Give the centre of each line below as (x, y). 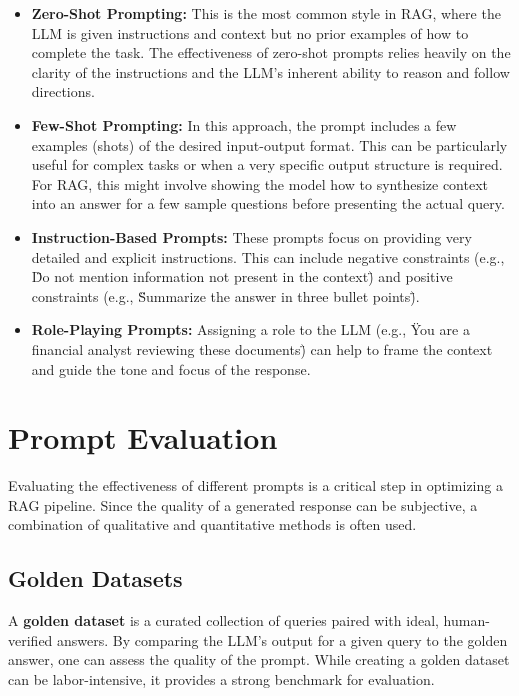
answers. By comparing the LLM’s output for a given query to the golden (282, 639)
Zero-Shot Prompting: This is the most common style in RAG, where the (266, 13)
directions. (63, 91)
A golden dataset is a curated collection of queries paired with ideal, (223, 620)
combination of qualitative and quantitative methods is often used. (212, 524)
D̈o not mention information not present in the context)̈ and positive (242, 276)
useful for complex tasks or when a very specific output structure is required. (267, 164)
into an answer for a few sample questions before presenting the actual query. (268, 203)
